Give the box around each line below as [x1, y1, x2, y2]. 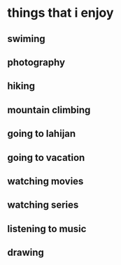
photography [7, 56, 65, 68]
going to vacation [7, 152, 85, 164]
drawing [7, 247, 44, 259]
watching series [7, 199, 79, 211]
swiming [7, 33, 45, 45]
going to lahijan [7, 128, 76, 140]
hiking [7, 80, 35, 92]
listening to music [7, 222, 87, 235]
